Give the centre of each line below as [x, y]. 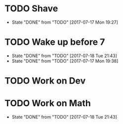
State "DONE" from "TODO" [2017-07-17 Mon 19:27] [65, 22]
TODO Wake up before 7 [55, 42]
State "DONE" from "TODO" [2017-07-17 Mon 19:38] [65, 61]
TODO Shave [31, 9]
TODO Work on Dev [45, 81]
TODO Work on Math [48, 103]
